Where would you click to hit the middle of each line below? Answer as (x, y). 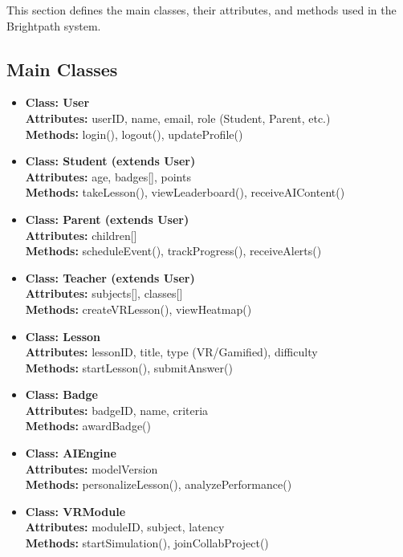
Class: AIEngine (71, 453)
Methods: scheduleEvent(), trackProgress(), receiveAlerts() (173, 251)
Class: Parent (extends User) (107, 219)
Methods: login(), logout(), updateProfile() (134, 134)
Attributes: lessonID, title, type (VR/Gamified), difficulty (171, 352)
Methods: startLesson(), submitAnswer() (129, 367)
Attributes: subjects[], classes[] (104, 293)
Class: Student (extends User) (110, 161)
